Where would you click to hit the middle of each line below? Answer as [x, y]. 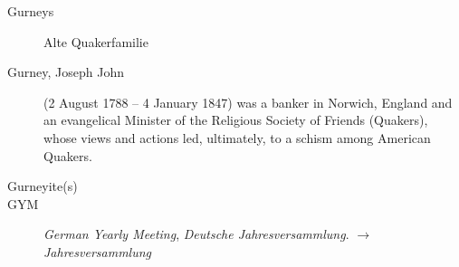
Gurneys [31, 11]
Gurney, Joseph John [66, 72]
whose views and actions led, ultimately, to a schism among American [237, 137]
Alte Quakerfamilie [96, 41]
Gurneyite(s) [43, 186]
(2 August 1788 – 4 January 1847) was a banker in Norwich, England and [248, 102]
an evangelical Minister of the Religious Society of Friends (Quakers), [236, 120]
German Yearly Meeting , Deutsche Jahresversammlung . [196, 234]
